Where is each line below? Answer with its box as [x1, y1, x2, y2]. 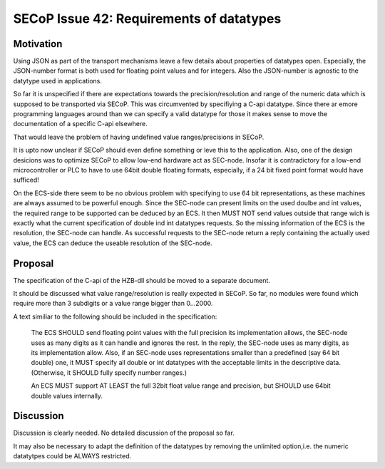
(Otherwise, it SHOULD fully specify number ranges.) [31, 368, 188, 377]
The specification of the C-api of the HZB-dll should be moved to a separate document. [13, 276, 271, 284]
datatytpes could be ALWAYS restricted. [13, 452, 132, 460]
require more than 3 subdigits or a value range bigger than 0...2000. [13, 299, 213, 308]
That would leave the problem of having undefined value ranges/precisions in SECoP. [13, 133, 265, 141]
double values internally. [31, 391, 103, 400]
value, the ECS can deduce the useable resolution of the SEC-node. [13, 239, 212, 247]
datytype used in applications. [13, 76, 103, 85]
